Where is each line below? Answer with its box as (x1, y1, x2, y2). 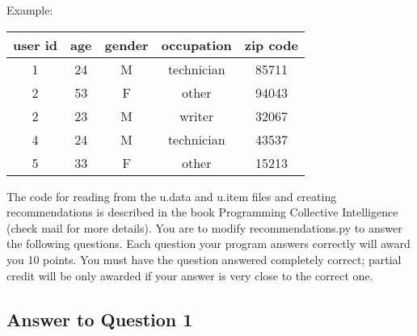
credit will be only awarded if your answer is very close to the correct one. (6, 267, 373, 283)
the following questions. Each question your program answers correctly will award (6, 235, 411, 252)
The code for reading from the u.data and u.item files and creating (6, 187, 337, 204)
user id (13, 35, 57, 54)
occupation (161, 35, 232, 54)
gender (104, 35, 149, 54)
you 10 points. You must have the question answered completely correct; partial (6, 250, 402, 267)
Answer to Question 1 (6, 306, 193, 331)
